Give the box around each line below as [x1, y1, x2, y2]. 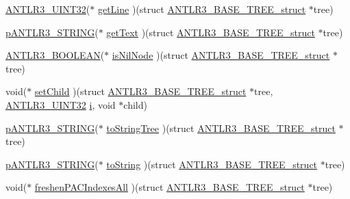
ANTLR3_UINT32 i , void [5, 97, 116, 111]
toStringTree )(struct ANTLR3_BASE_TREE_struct [106, 120, 336, 135]
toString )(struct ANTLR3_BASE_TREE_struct [106, 157, 318, 171]
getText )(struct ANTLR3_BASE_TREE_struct [106, 25, 315, 39]
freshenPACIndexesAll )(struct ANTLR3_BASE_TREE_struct [34, 180, 305, 194]
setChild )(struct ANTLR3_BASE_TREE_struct [34, 84, 247, 98]
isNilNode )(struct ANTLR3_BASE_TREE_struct [112, 48, 330, 62]
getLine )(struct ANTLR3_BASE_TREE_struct [97, 2, 306, 16]
